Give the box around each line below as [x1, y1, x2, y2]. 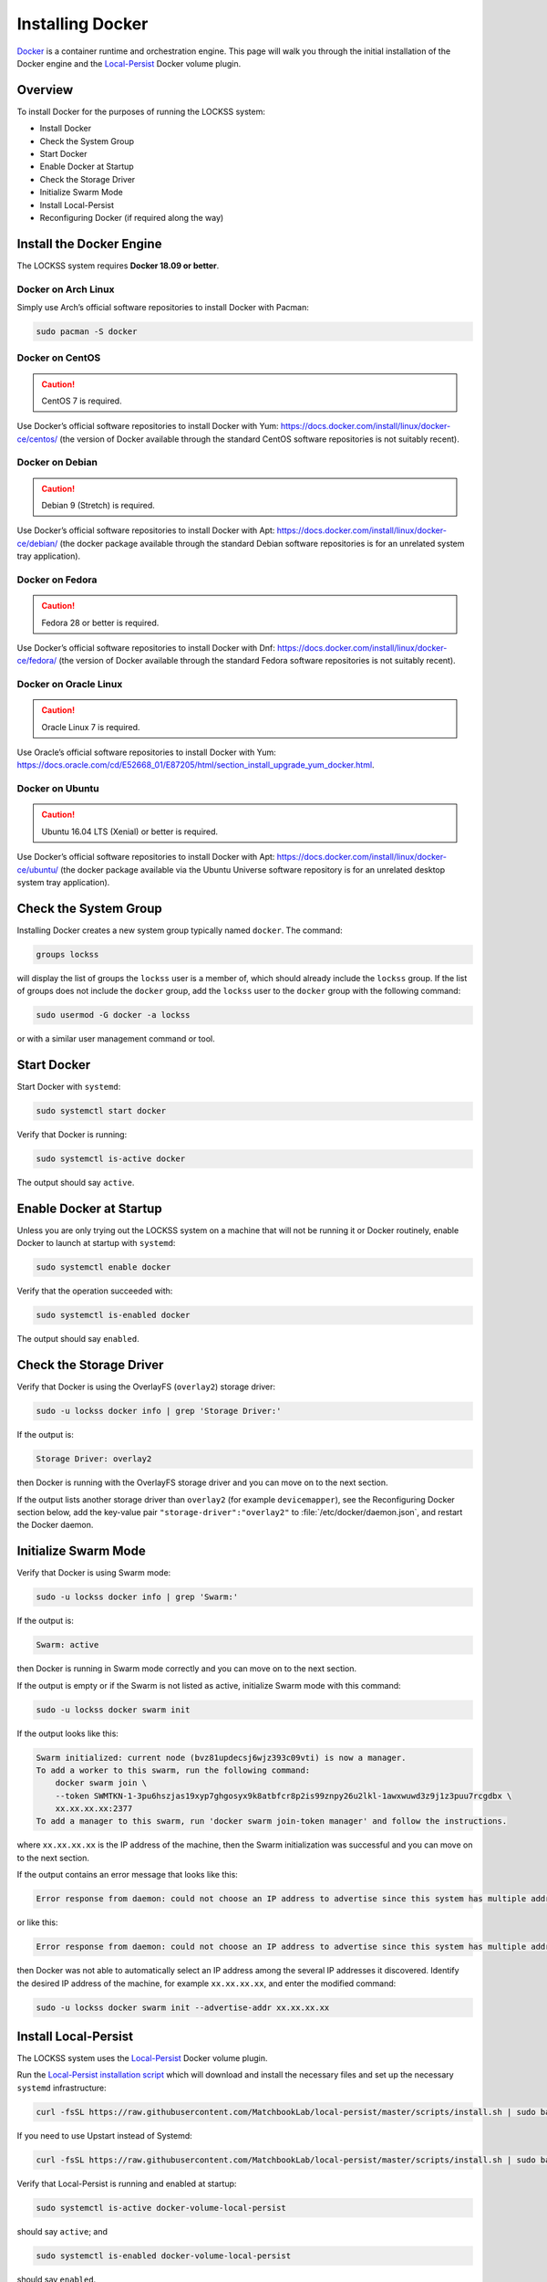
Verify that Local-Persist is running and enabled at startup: [16, 2178, 237, 2189]
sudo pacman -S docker [36, 327, 138, 337]
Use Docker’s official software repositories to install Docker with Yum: [16, 421, 279, 432]
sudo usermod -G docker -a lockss [36, 1010, 191, 1021]
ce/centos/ [16, 434, 58, 445]
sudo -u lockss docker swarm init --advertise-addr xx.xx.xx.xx [36, 2002, 330, 2013]
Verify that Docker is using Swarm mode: [16, 1567, 171, 1578]
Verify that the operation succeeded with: [16, 1285, 173, 1296]
